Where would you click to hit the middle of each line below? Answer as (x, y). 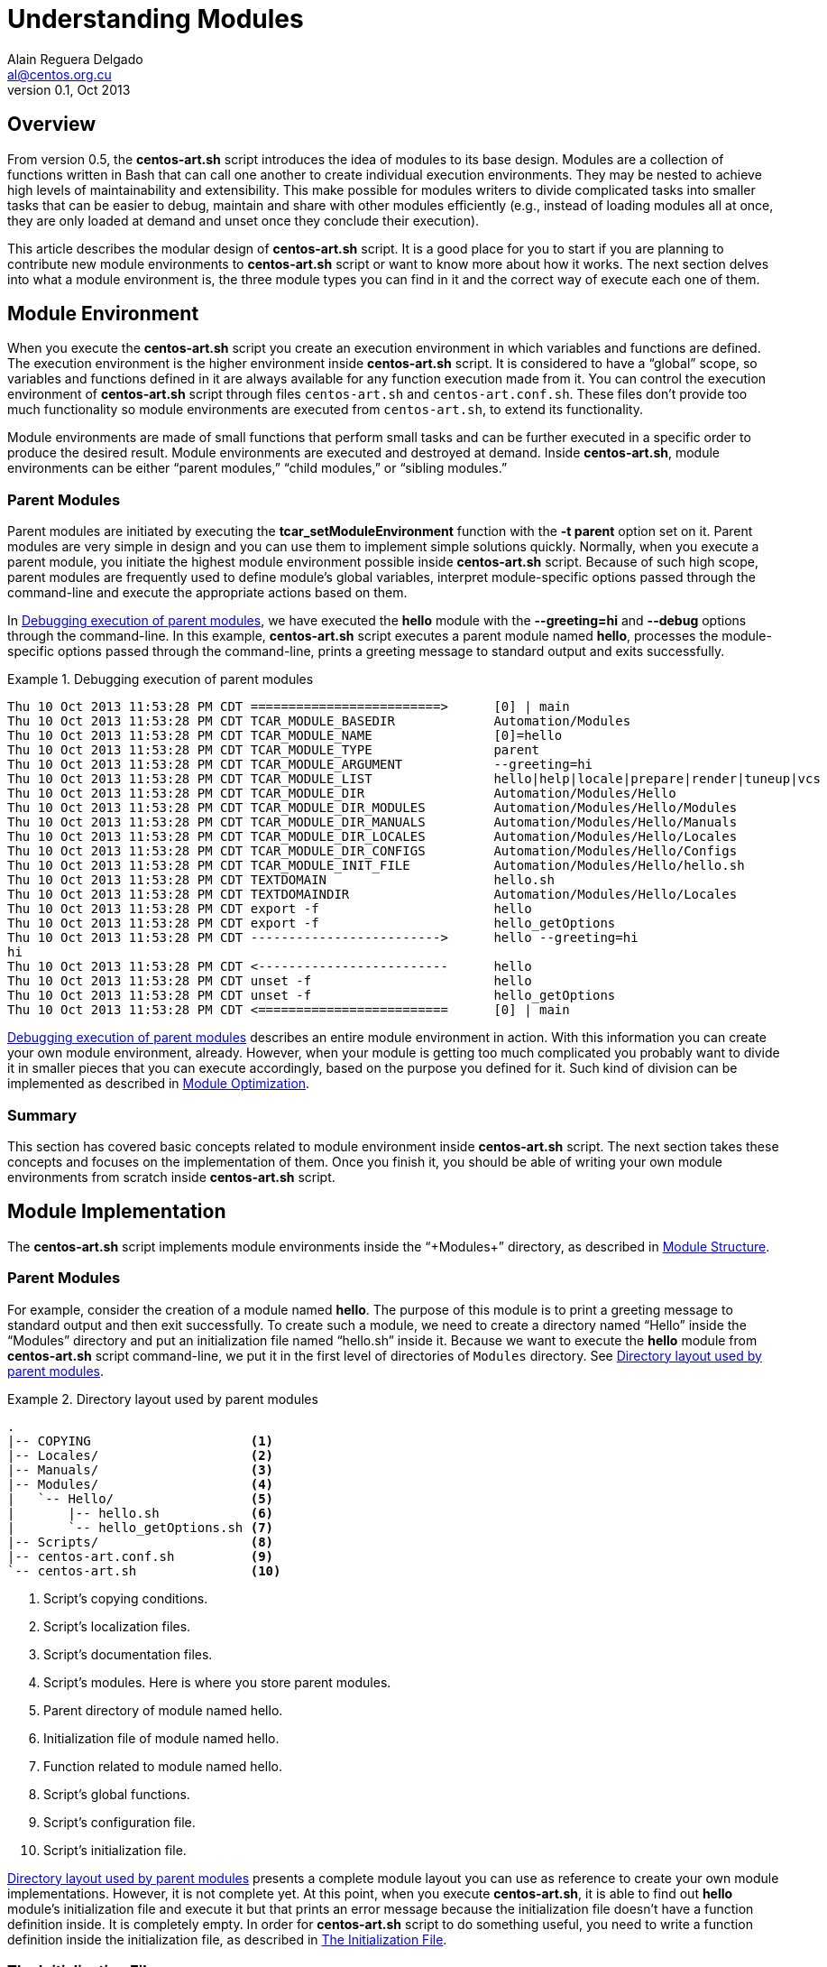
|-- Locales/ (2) (141, 1455)
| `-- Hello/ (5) (141, 1498)
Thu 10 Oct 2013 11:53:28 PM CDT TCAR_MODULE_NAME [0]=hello (285, 736)
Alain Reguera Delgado (75, 59)
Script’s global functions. (117, 1794)
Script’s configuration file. (119, 1822)
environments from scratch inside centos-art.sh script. (171, 1177)
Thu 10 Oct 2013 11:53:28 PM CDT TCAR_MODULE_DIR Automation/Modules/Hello (342, 794)
